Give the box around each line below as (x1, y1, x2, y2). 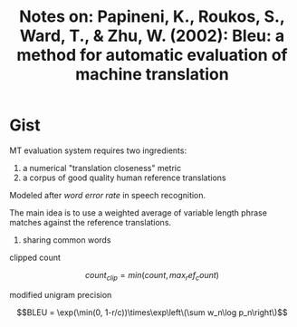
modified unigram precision (9, 289, 112, 300)
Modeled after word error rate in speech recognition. (9, 189, 206, 200)
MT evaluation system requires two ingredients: (9, 145, 187, 156)
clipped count (9, 252, 62, 263)
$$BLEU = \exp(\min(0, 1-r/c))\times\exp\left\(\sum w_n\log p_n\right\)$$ (16, 306, 288, 318)
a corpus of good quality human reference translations (22, 172, 226, 183)
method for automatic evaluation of (16, 45, 288, 65)
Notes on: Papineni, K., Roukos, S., (19, 6, 285, 27)
